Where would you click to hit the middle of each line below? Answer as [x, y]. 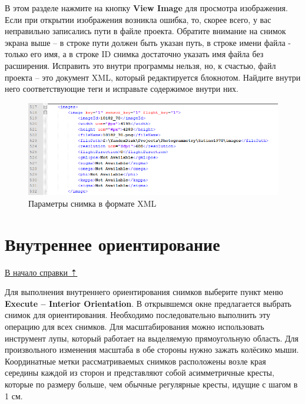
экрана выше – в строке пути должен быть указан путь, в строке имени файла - [148, 42]
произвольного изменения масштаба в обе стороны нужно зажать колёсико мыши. [152, 350]
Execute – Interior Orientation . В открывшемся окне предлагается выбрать [148, 303]
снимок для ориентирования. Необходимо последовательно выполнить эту [138, 315]
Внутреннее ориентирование [112, 244]
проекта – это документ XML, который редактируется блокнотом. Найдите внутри [153, 77]
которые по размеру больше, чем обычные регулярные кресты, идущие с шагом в [151, 384]
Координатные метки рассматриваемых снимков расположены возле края [135, 361]
